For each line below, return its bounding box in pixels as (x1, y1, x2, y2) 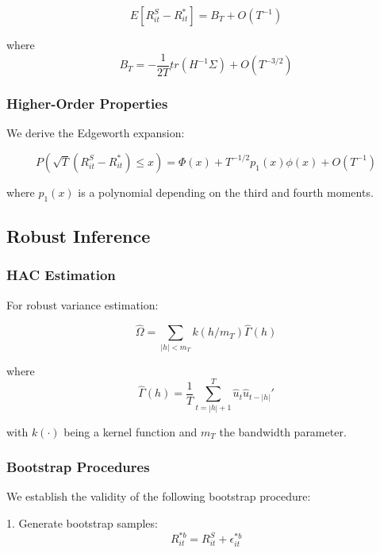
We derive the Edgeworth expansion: (6, 125, 185, 141)
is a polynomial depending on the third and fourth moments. (78, 183, 374, 200)
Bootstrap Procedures (6, 457, 150, 477)
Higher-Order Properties (6, 93, 168, 113)
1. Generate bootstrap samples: (6, 514, 158, 531)
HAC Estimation (6, 265, 116, 285)
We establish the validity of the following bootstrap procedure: (6, 488, 311, 505)
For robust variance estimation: (6, 296, 159, 313)
